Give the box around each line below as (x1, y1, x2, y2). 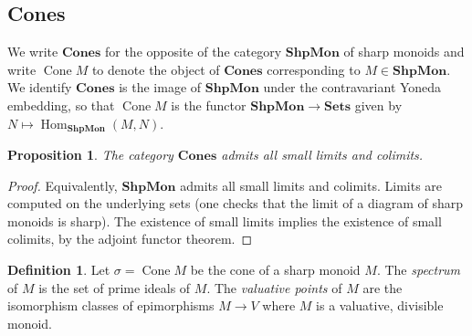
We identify (7, 78, 72, 97)
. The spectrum (376, 260, 461, 278)
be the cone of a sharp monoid (190, 260, 361, 278)
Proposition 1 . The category (7, 145, 173, 164)
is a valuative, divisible (316, 296, 444, 315)
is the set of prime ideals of (38, 278, 191, 297)
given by (354, 95, 403, 114)
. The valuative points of (206, 278, 342, 297)
